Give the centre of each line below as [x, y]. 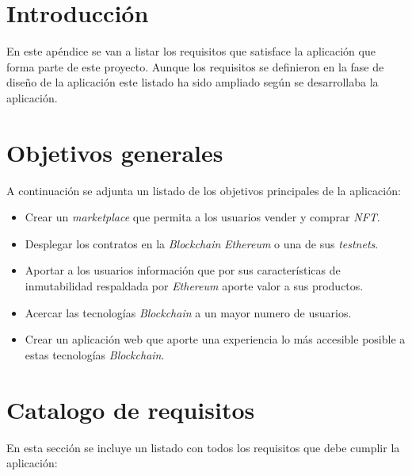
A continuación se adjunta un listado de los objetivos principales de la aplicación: [204, 190]
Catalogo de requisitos [131, 409]
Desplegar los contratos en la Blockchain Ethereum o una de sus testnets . [202, 243]
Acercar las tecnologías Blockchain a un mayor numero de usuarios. [188, 312]
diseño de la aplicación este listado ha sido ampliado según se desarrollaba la [193, 82]
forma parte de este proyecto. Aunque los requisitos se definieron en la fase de [195, 66]
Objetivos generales [115, 152]
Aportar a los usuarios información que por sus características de [183, 270]
